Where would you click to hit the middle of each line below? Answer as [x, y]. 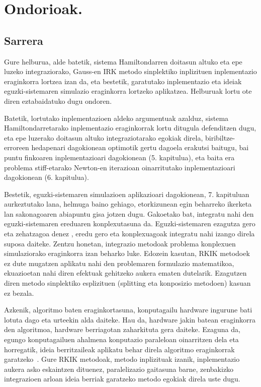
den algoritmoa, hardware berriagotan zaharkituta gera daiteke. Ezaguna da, [122, 329]
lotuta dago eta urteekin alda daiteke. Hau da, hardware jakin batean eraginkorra [130, 319]
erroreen [17, 147]
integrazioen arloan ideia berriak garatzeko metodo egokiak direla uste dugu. [122, 379]
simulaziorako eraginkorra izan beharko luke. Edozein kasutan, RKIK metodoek [127, 253]
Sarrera [24, 40]
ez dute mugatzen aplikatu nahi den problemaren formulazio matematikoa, [119, 263]
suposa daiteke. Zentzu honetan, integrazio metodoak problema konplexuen [120, 243]
